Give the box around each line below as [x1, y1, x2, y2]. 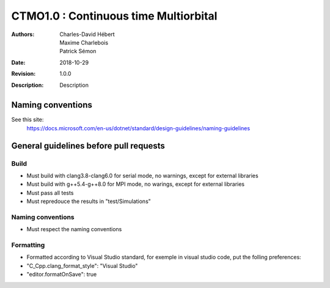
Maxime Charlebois [59, 39, 109, 46]
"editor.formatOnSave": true [26, 271, 97, 278]
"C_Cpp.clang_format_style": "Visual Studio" [26, 262, 138, 269]
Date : [11, 59, 26, 66]
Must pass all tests [26, 189, 74, 196]
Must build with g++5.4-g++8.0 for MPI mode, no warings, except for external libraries [26, 180, 244, 188]
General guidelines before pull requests [11, 141, 165, 151]
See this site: [11, 116, 44, 124]
